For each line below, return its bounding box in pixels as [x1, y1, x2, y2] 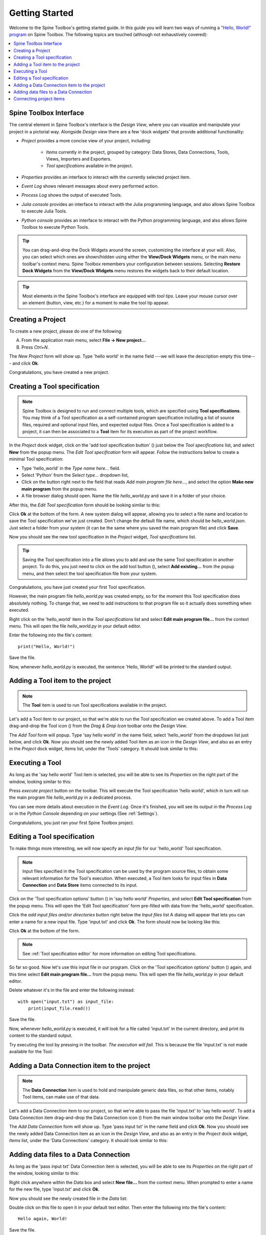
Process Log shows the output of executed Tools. [21, 192, 122, 198]
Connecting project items [13, 96, 65, 102]
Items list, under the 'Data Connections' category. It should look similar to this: [9, 1138, 168, 1144]
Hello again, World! [18, 1216, 67, 1222]
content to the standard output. [9, 1032, 72, 1038]
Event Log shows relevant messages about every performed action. [21, 183, 159, 189]
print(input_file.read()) [28, 1006, 91, 1011]
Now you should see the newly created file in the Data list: [9, 1195, 128, 1201]
